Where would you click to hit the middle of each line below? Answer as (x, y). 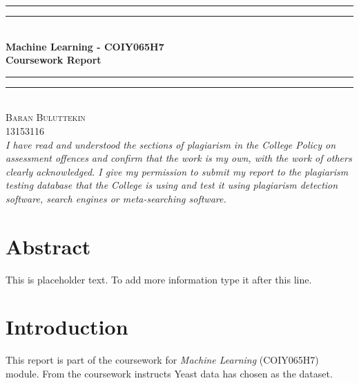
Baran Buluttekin (46, 117)
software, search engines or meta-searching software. (116, 198)
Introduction (67, 327)
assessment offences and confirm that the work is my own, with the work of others (179, 158)
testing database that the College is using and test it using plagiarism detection (172, 185)
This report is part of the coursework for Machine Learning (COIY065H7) (162, 360)
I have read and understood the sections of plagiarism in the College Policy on (171, 144)
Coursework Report (54, 60)
